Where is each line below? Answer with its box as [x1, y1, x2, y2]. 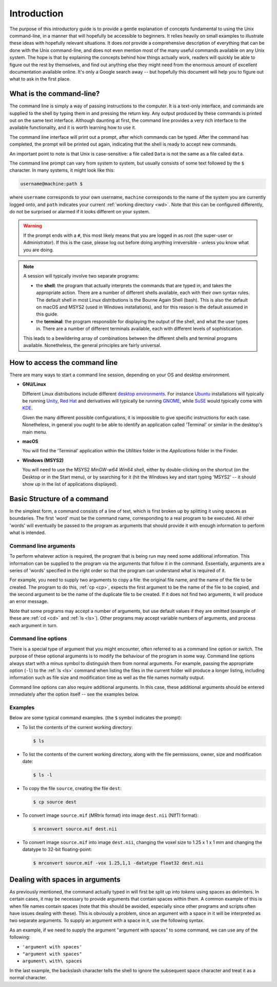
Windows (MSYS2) [22, 457, 64, 463]
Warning [23, 223, 42, 229]
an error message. [9, 598, 49, 605]
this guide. [36, 311, 58, 317]
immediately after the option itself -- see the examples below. [9, 691, 140, 698]
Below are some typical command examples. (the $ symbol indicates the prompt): [9, 715, 182, 721]
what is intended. [9, 529, 46, 536]
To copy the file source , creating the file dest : [22, 785, 122, 791]
